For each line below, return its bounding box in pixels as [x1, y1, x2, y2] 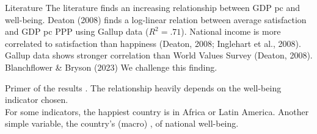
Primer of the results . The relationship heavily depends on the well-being [5, 81, 282, 94]
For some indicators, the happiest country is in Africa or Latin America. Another [5, 105, 309, 118]
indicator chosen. [5, 93, 68, 106]
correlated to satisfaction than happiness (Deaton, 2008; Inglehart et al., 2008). [5, 37, 301, 49]
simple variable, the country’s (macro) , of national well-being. [5, 117, 239, 130]
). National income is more [181, 25, 281, 38]
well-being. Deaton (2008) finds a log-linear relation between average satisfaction [5, 13, 307, 26]
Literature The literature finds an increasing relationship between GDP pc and [5, 1, 301, 13]
